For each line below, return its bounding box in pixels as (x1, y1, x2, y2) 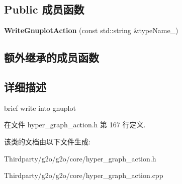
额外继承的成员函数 (4, 50, 99, 65)
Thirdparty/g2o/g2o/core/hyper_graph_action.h (4, 153, 156, 163)
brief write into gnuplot (4, 102, 76, 113)
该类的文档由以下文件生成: (4, 136, 90, 146)
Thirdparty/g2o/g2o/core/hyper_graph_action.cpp (4, 170, 163, 180)
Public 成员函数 (4, 2, 84, 17)
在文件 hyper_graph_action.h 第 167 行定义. (4, 119, 146, 130)
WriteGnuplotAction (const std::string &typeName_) (4, 25, 178, 36)
